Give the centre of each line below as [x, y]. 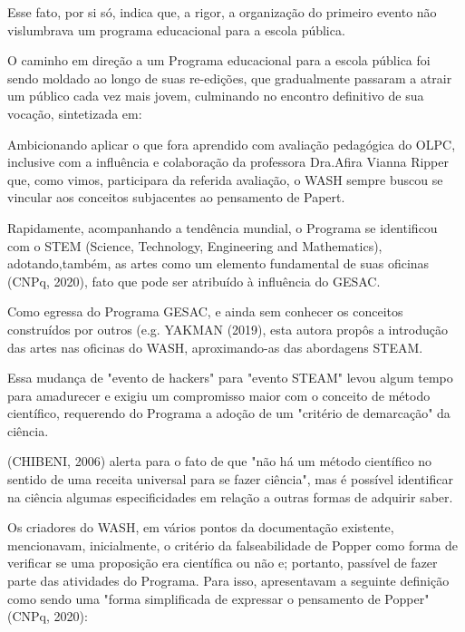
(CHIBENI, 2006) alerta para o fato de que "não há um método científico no [220, 461]
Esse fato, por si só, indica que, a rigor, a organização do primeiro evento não [222, 12]
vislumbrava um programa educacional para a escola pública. [176, 29]
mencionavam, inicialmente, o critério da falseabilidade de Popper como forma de [233, 544]
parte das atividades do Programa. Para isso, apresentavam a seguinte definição [228, 581]
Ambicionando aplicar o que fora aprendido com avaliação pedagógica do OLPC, [232, 144]
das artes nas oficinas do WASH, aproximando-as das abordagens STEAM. [215, 347]
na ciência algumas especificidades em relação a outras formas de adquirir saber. [230, 496]
